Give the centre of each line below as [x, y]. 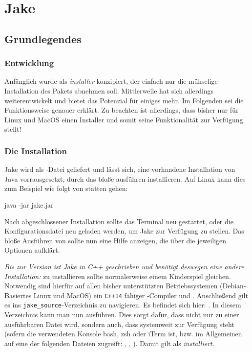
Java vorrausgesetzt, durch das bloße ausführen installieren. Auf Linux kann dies [125, 178]
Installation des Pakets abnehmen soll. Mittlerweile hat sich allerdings [109, 90]
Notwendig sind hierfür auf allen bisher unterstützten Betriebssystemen [111, 286]
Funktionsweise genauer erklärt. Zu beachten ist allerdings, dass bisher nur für [122, 110]
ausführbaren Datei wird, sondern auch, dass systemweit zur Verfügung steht [119, 324]
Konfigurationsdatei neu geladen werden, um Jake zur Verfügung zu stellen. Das [124, 231]
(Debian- [233, 286]
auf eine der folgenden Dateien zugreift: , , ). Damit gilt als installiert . [109, 343]
